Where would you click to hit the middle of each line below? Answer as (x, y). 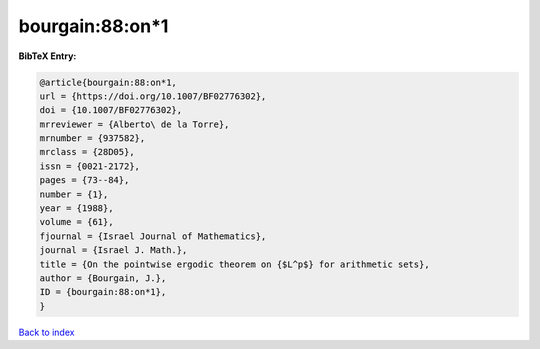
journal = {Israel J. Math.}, (113, 250)
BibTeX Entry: (47, 56)
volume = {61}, (76, 222)
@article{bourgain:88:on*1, (108, 82)
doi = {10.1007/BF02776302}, (111, 110)
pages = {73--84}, (84, 180)
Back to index (46, 332)
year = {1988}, (76, 208)
